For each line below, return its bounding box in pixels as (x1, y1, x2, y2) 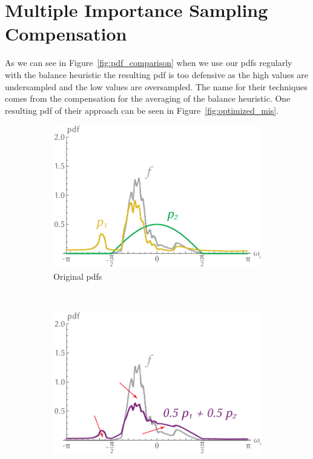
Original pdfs (53, 269, 102, 282)
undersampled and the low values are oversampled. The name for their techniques (5, 80, 308, 93)
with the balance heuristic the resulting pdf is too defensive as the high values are (5, 68, 309, 81)
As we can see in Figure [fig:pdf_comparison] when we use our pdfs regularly (5, 56, 292, 69)
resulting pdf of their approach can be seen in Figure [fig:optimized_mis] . (5, 104, 279, 116)
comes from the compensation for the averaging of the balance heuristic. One (5, 92, 291, 105)
